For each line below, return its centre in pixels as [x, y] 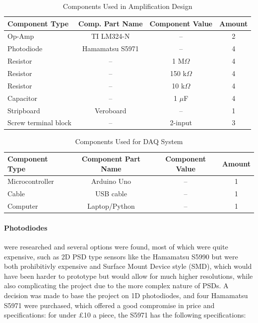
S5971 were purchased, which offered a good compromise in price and [109, 305]
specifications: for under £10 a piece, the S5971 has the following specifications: [125, 315]
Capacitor [22, 98]
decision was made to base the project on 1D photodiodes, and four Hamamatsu [126, 295]
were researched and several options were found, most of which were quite [116, 247]
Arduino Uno [111, 181]
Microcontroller [31, 181]
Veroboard [110, 110]
